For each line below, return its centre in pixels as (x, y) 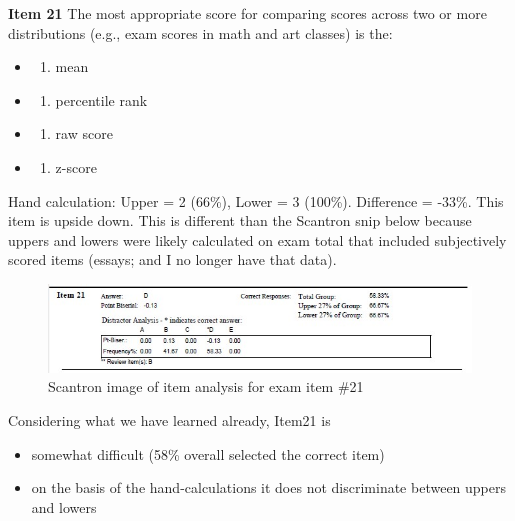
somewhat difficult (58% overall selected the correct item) (208, 453)
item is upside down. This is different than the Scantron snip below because (240, 220)
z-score (76, 166)
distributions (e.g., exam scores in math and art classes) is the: (200, 32)
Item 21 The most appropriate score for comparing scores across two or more (247, 13)
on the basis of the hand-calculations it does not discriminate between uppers (269, 487)
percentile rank (101, 99)
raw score (84, 133)
